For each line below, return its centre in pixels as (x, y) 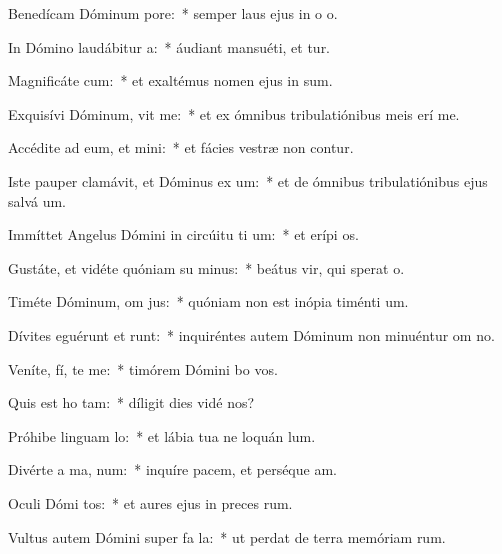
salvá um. (37, 200)
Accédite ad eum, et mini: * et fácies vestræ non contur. (181, 147)
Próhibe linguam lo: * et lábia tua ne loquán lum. (162, 435)
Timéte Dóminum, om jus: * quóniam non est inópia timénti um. (208, 301)
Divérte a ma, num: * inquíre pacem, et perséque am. (172, 469)
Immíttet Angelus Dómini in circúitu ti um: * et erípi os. (183, 234)
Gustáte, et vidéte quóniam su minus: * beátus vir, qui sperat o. (206, 267)
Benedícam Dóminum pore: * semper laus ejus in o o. (173, 13)
